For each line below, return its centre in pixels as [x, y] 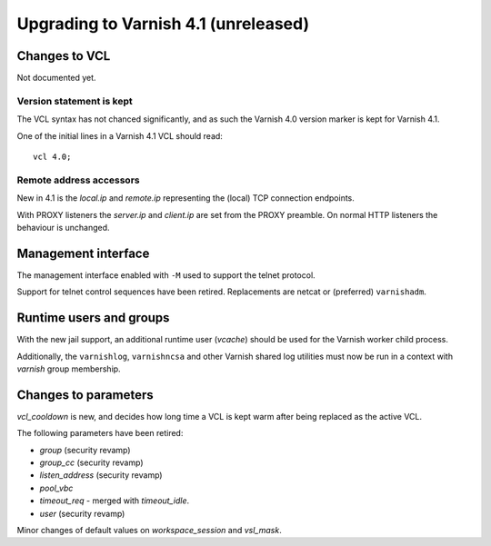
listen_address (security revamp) [101, 475]
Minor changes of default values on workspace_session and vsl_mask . [149, 530]
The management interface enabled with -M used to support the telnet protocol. [166, 275]
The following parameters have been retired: [100, 433]
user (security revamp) [82, 513]
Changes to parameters [85, 395]
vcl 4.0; [52, 156]
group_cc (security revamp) [91, 462]
